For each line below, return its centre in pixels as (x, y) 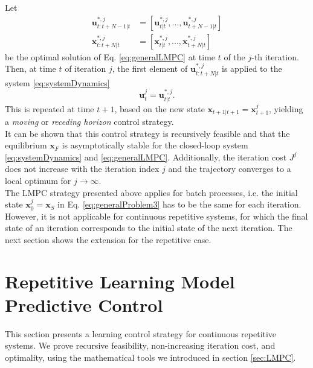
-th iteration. (275, 56)
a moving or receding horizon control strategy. (89, 121)
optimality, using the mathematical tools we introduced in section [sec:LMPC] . (150, 357)
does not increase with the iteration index (82, 169)
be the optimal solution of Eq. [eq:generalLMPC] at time (110, 56)
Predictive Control (84, 304)
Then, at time (31, 68)
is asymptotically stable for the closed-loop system (155, 145)
